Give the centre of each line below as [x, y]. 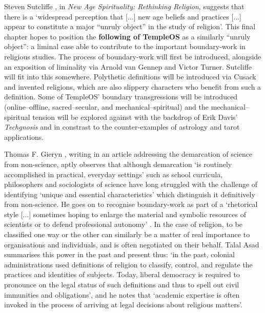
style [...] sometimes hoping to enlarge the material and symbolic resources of [125, 214]
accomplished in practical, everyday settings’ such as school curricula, [114, 174]
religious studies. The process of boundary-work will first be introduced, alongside [133, 56]
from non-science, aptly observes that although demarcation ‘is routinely [118, 164]
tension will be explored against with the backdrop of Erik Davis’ [135, 117]
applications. [24, 137]
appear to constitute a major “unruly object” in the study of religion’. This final [130, 26]
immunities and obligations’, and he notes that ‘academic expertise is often [122, 294]
